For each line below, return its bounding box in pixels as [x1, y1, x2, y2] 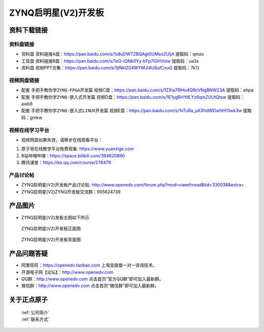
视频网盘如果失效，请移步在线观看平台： [21, 137, 103, 143]
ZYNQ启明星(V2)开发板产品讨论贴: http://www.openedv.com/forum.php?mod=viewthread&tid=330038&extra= [21, 182, 244, 188]
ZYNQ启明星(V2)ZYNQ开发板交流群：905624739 [21, 189, 121, 195]
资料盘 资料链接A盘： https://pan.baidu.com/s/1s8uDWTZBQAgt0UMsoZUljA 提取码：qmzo [21, 51, 204, 57]
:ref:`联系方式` [21, 316, 50, 322]
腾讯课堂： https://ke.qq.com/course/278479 [21, 159, 111, 166]
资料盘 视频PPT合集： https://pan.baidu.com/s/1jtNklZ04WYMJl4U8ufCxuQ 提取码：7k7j [21, 65, 199, 71]
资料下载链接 [9, 26, 48, 34]
